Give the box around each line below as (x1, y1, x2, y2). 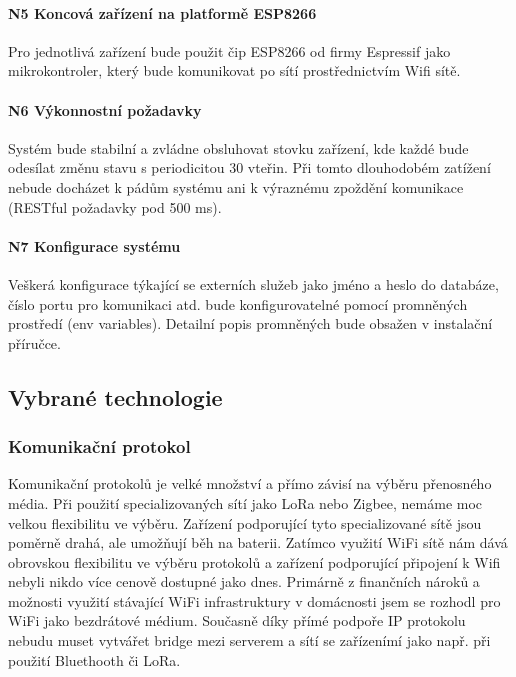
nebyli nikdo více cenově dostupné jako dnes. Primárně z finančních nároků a (8, 571, 480, 592)
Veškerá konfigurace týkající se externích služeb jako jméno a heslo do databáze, (8, 273, 499, 294)
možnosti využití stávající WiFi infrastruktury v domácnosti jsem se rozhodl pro (8, 590, 501, 611)
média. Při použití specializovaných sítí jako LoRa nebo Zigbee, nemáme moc (8, 492, 483, 513)
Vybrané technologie (8, 381, 223, 412)
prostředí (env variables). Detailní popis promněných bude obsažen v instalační (8, 313, 493, 334)
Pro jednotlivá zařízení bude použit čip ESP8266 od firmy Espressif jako (8, 40, 451, 61)
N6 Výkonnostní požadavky (8, 99, 202, 120)
